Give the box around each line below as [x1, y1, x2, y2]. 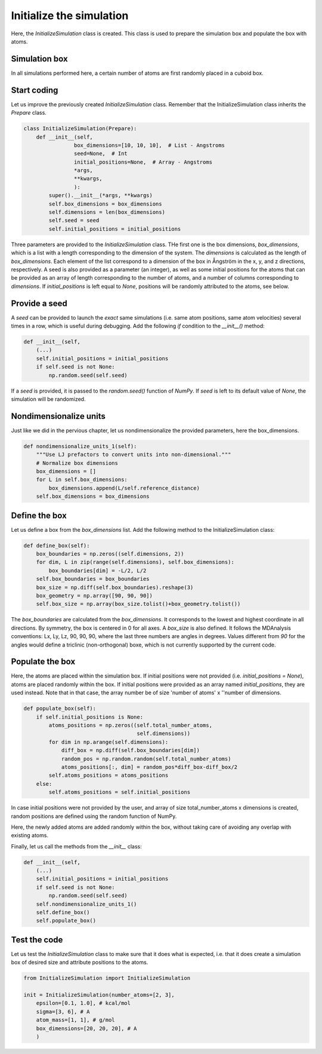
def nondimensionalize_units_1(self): [23, 443, 137, 449]
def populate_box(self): [23, 705, 97, 712]
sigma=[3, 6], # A [36, 1008, 90, 1015]
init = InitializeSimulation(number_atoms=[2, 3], [23, 992, 175, 998]
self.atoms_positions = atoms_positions [48, 772, 169, 779]
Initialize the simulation [11, 9, 129, 22]
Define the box [11, 510, 67, 520]
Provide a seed [11, 298, 68, 308]
